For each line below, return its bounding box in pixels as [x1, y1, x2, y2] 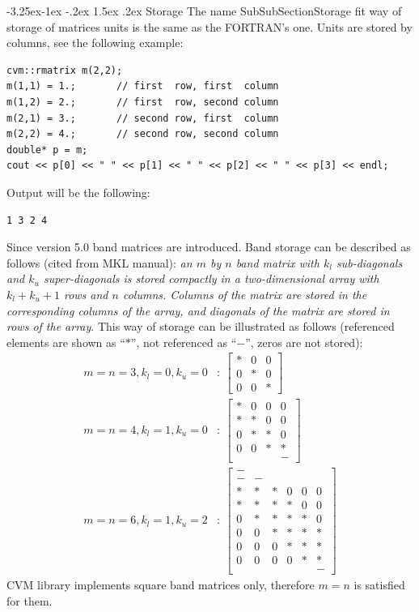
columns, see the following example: [6, 34, 184, 51]
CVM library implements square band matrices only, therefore [6, 576, 315, 593]
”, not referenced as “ [130, 333, 237, 350]
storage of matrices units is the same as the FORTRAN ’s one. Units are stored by [6, 18, 413, 35]
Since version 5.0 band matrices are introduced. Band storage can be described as [6, 238, 411, 255]
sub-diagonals [336, 254, 403, 271]
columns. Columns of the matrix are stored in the [122, 285, 367, 302]
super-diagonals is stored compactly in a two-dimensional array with [43, 270, 379, 287]
